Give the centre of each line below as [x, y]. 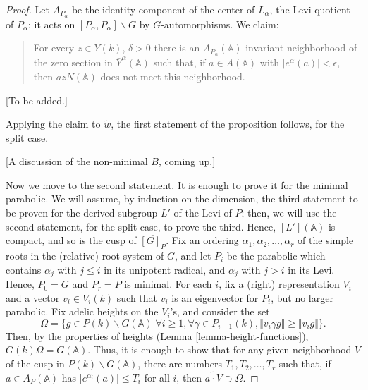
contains [24, 269]
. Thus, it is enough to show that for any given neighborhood [220, 349]
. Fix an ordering [202, 240]
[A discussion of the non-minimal [77, 161]
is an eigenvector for [215, 297]
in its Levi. [311, 269]
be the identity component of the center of [163, 9]
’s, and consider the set [220, 311]
